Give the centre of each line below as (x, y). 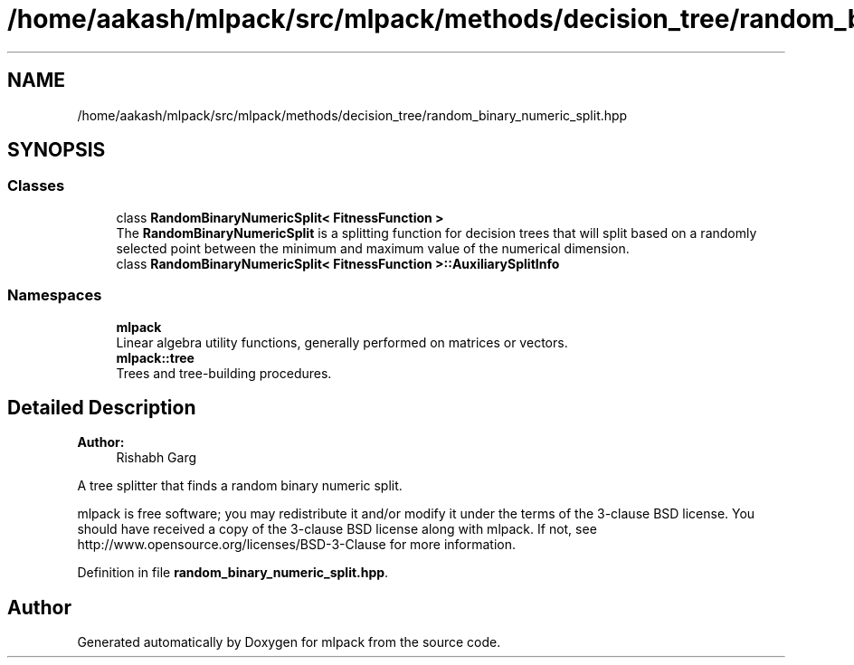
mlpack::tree (155, 357)
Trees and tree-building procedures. (224, 373)
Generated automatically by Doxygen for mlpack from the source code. (289, 642)
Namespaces (55, 295)
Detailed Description (102, 407)
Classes (36, 186)
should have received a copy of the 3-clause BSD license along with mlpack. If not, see (337, 529)
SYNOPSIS (57, 150)
